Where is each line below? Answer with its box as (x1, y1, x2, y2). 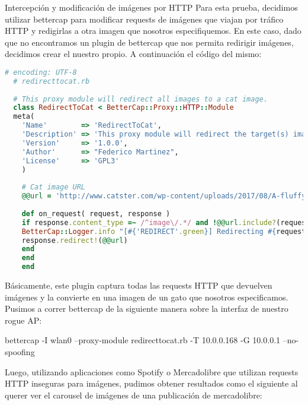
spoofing (5, 346, 35, 358)
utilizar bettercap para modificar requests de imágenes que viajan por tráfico (5, 12, 284, 25)
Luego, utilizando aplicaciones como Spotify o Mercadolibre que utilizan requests (5, 365, 299, 378)
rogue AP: (5, 314, 42, 326)
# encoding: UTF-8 (5, 68, 77, 77)
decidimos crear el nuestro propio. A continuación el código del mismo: (5, 48, 262, 60)
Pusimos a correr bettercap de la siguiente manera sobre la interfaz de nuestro (5, 302, 288, 315)
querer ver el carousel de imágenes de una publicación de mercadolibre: (5, 388, 262, 401)
